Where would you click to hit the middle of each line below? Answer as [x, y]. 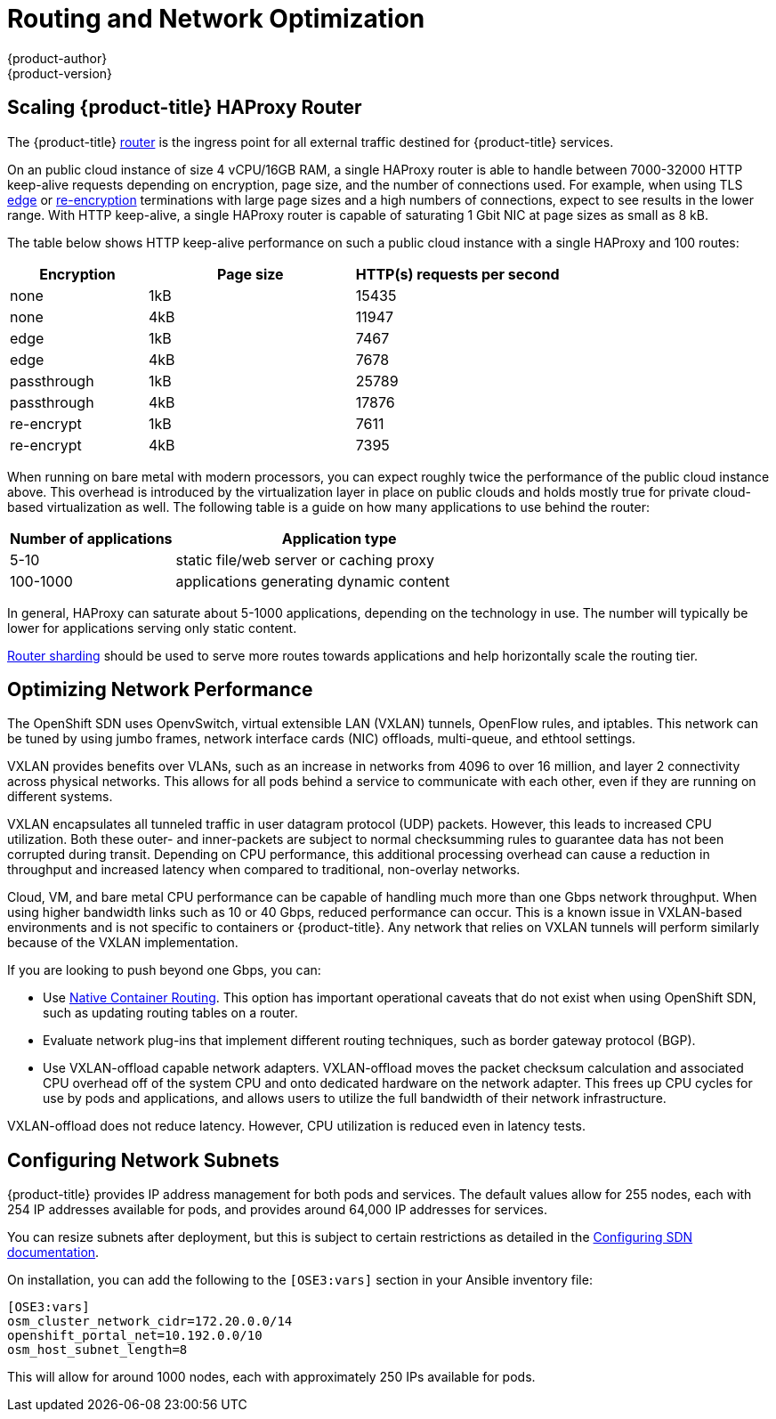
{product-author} [57, 58]
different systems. [60, 797]
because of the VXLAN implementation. [123, 943]
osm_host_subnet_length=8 [97, 1350]
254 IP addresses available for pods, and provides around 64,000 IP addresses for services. [278, 1210]
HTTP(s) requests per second [457, 274]
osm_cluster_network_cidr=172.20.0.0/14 [150, 1322]
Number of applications [91, 538]
